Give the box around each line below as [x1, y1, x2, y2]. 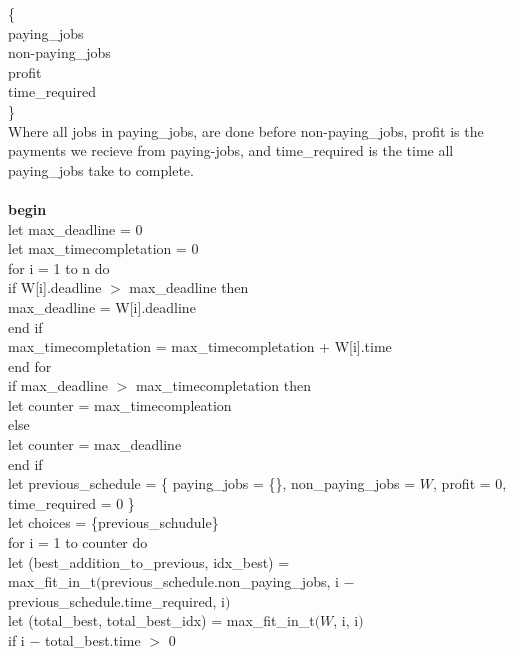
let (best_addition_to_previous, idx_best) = [8, 551, 290, 572]
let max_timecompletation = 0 [8, 238, 199, 259]
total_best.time [44, 630, 141, 650]
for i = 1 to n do [8, 257, 110, 278]
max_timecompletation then [135, 375, 311, 396]
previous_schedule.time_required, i [8, 590, 225, 611]
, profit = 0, [433, 473, 507, 494]
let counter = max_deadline [8, 434, 182, 455]
